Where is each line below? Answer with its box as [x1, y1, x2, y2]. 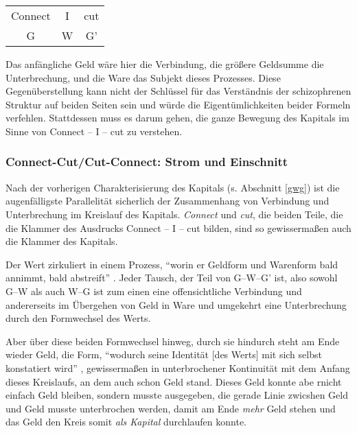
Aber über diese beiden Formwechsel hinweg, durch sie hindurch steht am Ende [5, 333, 340, 348]
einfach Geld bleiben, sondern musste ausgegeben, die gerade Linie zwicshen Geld [5, 388, 348, 402]
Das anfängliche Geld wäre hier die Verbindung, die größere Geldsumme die [5, 57, 324, 71]
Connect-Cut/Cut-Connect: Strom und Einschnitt [5, 153, 288, 170]
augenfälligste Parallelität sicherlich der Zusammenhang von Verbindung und [5, 194, 330, 208]
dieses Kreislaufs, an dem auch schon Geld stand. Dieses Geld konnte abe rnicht [5, 374, 342, 388]
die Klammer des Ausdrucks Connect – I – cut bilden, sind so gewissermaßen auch [5, 220, 352, 235]
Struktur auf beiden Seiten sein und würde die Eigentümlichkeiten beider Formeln [5, 97, 351, 111]
